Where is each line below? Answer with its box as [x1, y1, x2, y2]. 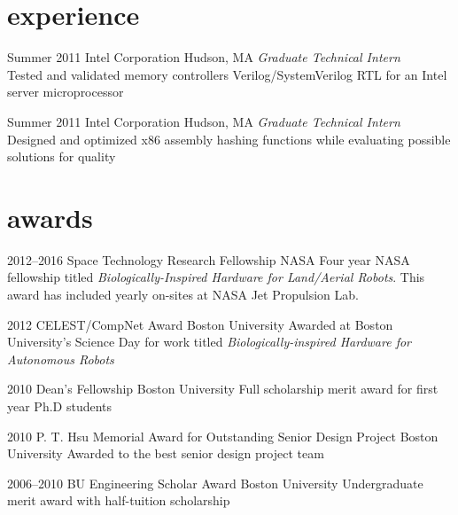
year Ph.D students [7, 396, 113, 415]
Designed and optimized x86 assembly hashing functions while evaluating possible [7, 129, 451, 148]
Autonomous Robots [7, 349, 114, 368]
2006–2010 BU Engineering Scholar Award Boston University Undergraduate [7, 473, 423, 492]
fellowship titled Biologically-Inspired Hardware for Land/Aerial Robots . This [7, 268, 425, 286]
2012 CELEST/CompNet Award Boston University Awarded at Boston [7, 315, 393, 333]
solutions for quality [7, 147, 116, 166]
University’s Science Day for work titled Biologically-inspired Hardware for [7, 332, 411, 351]
